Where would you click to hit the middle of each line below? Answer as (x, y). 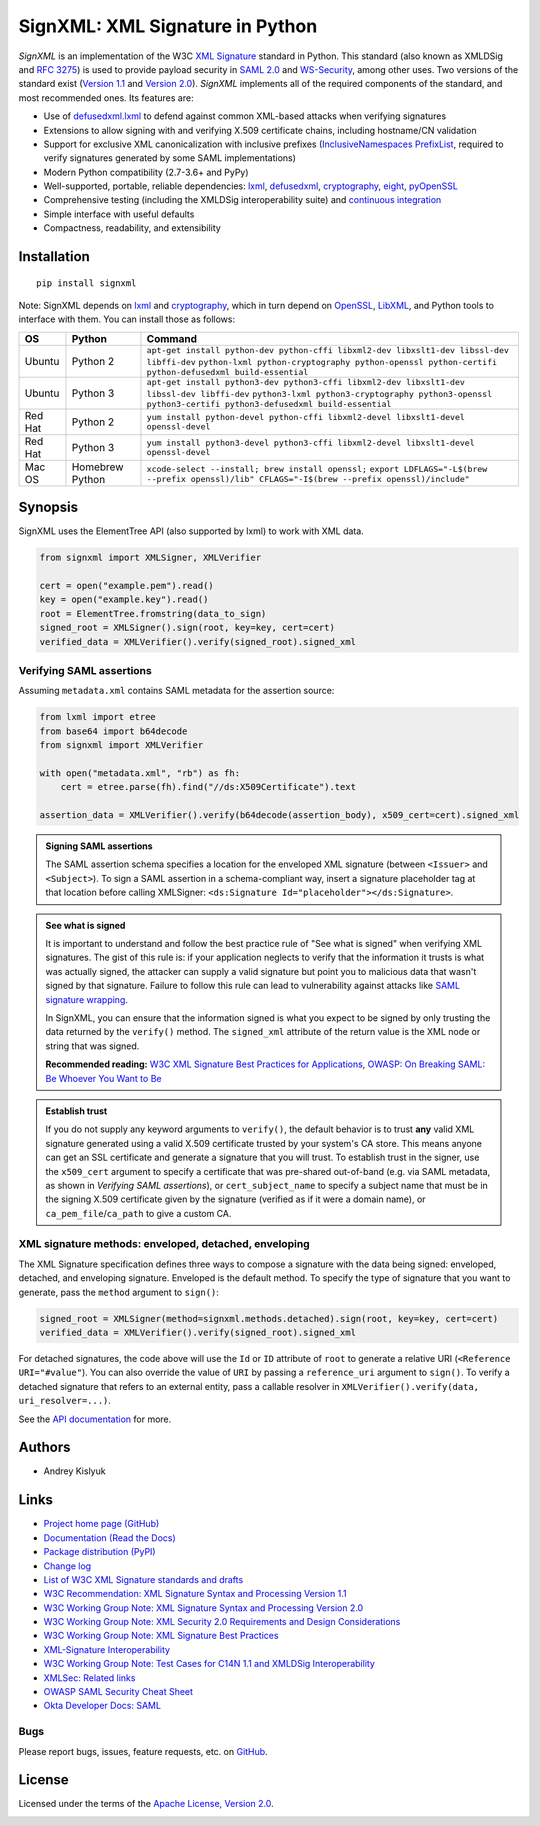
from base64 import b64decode (113, 731)
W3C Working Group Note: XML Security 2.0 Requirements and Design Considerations (222, 1622)
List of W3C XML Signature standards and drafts (143, 1579)
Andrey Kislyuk (74, 1471)
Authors (44, 1447)
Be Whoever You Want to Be (103, 1078)
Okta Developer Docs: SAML (102, 1706)
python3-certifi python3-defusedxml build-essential (269, 403)
